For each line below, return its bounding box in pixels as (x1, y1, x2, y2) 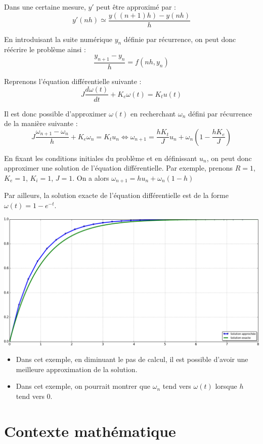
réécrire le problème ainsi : (4, 44, 86, 55)
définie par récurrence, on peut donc (123, 33, 236, 44)
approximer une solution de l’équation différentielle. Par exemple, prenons (4, 163, 233, 173)
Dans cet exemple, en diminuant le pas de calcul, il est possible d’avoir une (16, 354, 248, 365)
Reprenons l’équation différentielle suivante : (4, 75, 142, 86)
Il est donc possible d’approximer (4, 108, 107, 118)
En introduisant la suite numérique (4, 33, 112, 44)
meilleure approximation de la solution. (16, 364, 138, 374)
